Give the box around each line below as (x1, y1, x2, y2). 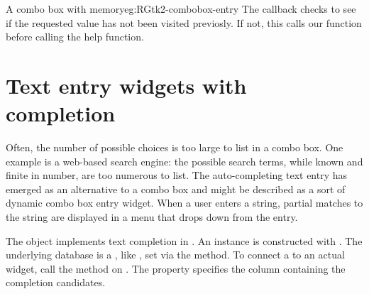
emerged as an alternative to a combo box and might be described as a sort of (6, 181, 346, 196)
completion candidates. (6, 275, 106, 290)
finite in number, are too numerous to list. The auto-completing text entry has (6, 168, 348, 183)
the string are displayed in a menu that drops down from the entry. (6, 209, 298, 224)
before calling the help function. (6, 29, 144, 44)
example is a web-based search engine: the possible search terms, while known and (6, 153, 363, 168)
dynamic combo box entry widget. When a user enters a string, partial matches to (6, 195, 363, 210)
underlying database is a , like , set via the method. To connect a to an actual (6, 247, 345, 262)
